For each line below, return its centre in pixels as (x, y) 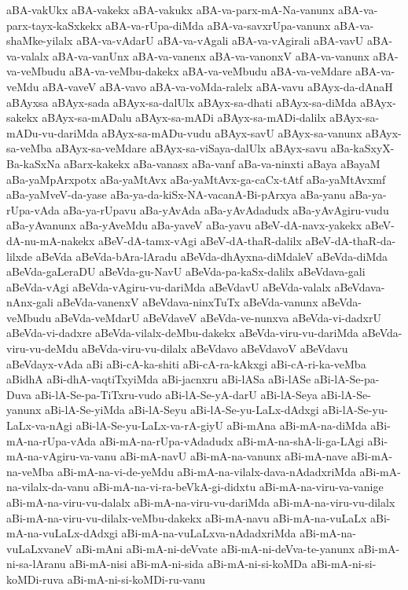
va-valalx (28, 55)
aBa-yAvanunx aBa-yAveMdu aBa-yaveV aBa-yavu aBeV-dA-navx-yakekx (184, 225)
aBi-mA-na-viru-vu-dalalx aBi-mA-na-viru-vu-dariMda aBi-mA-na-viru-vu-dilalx (201, 502)
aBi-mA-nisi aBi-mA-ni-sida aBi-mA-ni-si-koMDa (188, 564)
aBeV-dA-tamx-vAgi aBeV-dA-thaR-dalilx (200, 240)
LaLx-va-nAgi (39, 425)
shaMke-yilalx (40, 40)
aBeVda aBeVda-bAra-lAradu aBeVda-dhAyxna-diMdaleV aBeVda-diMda (212, 256)
